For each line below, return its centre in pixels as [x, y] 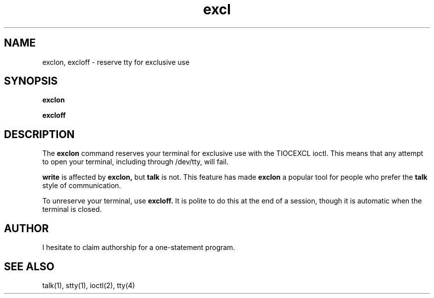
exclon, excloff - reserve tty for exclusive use [116, 62]
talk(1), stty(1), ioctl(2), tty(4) [89, 285]
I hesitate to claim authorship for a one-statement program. [139, 248]
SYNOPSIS [31, 81]
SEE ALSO [29, 266]
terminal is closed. [72, 209]
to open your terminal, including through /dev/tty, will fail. [136, 162]
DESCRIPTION [39, 134]
